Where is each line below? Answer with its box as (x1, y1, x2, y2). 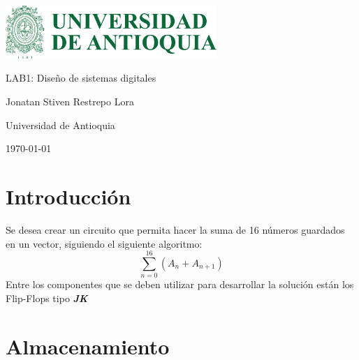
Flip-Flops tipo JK (6, 290, 88, 305)
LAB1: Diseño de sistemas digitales (6, 70, 156, 85)
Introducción (6, 182, 131, 211)
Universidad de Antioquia (6, 117, 115, 132)
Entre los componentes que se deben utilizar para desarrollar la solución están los (6, 277, 354, 292)
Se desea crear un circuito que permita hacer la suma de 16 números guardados (6, 222, 345, 237)
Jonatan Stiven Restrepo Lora (6, 94, 134, 109)
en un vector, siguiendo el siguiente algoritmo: (6, 236, 203, 250)
